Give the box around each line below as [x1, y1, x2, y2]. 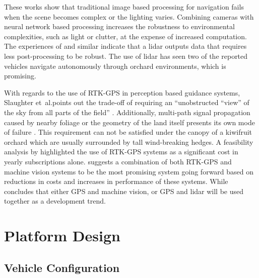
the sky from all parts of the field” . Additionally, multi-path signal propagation [4, 107, 250, 117]
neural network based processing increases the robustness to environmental [4, 21, 235, 32]
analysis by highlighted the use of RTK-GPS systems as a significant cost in [4, 146, 238, 157]
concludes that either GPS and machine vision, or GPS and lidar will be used [4, 186, 244, 196]
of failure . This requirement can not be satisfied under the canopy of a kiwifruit [4, 127, 252, 137]
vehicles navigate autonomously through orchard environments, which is [4, 60, 226, 71]
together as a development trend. [4, 196, 106, 206]
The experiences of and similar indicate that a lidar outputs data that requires [4, 41, 247, 51]
